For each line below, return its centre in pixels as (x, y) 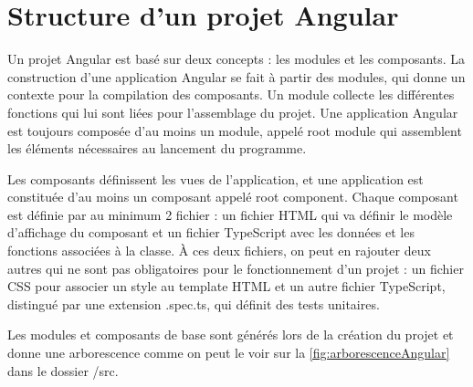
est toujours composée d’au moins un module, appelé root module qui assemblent (235, 130)
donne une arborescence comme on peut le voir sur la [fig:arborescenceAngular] (229, 353)
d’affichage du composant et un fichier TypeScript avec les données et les (211, 232)
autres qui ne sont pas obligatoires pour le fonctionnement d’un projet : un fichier (236, 268)
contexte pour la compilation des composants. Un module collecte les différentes (231, 94)
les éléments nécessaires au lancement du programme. (157, 148)
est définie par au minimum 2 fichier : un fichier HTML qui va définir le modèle (230, 214)
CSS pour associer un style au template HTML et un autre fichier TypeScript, (226, 286)
